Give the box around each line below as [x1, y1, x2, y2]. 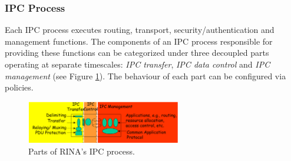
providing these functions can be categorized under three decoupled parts [5, 46, 269, 59]
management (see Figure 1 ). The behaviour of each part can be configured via [5, 69, 286, 82]
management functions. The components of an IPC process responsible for [5, 35, 273, 47]
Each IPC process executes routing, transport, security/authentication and [5, 24, 275, 36]
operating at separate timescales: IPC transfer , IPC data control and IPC [5, 58, 270, 70]
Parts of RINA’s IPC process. [28, 145, 135, 157]
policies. [5, 81, 34, 93]
